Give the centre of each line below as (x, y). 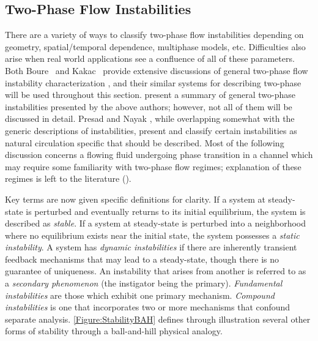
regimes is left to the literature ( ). (68, 178)
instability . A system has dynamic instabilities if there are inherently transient (151, 247)
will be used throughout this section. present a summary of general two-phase (150, 95)
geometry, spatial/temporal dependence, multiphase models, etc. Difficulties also (155, 46)
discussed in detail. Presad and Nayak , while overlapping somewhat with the (150, 118)
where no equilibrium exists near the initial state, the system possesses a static (152, 235)
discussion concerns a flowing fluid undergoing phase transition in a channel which (159, 155)
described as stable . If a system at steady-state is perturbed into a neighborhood (156, 223)
